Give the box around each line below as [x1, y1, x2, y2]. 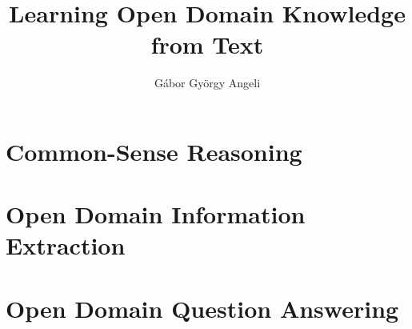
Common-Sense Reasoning [6, 134, 302, 167]
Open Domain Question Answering [6, 291, 399, 324]
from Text [150, 28, 264, 61]
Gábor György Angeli [154, 74, 261, 91]
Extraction [6, 229, 126, 262]
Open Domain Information [6, 198, 306, 231]
